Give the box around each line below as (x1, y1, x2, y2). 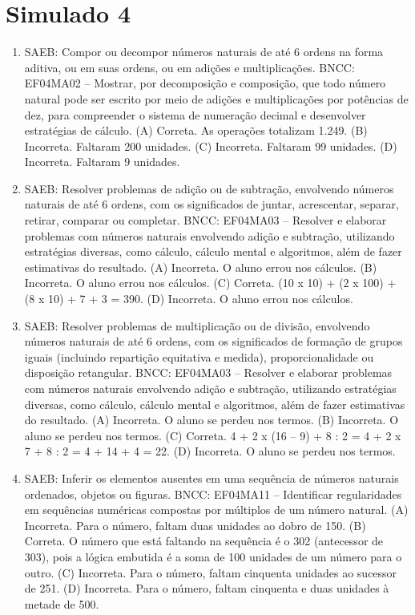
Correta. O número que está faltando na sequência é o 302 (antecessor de (24, 532, 384, 549)
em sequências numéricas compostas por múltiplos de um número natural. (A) (24, 501, 409, 518)
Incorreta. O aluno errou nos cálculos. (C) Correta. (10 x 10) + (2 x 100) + (24, 274, 397, 291)
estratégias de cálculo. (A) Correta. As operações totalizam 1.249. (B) (24, 122, 368, 139)
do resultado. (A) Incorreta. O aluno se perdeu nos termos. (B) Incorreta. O (24, 411, 399, 428)
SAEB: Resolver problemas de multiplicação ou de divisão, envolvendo (24, 317, 370, 334)
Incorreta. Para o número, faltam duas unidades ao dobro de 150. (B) (24, 516, 366, 533)
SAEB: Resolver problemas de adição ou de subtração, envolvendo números (24, 180, 394, 196)
